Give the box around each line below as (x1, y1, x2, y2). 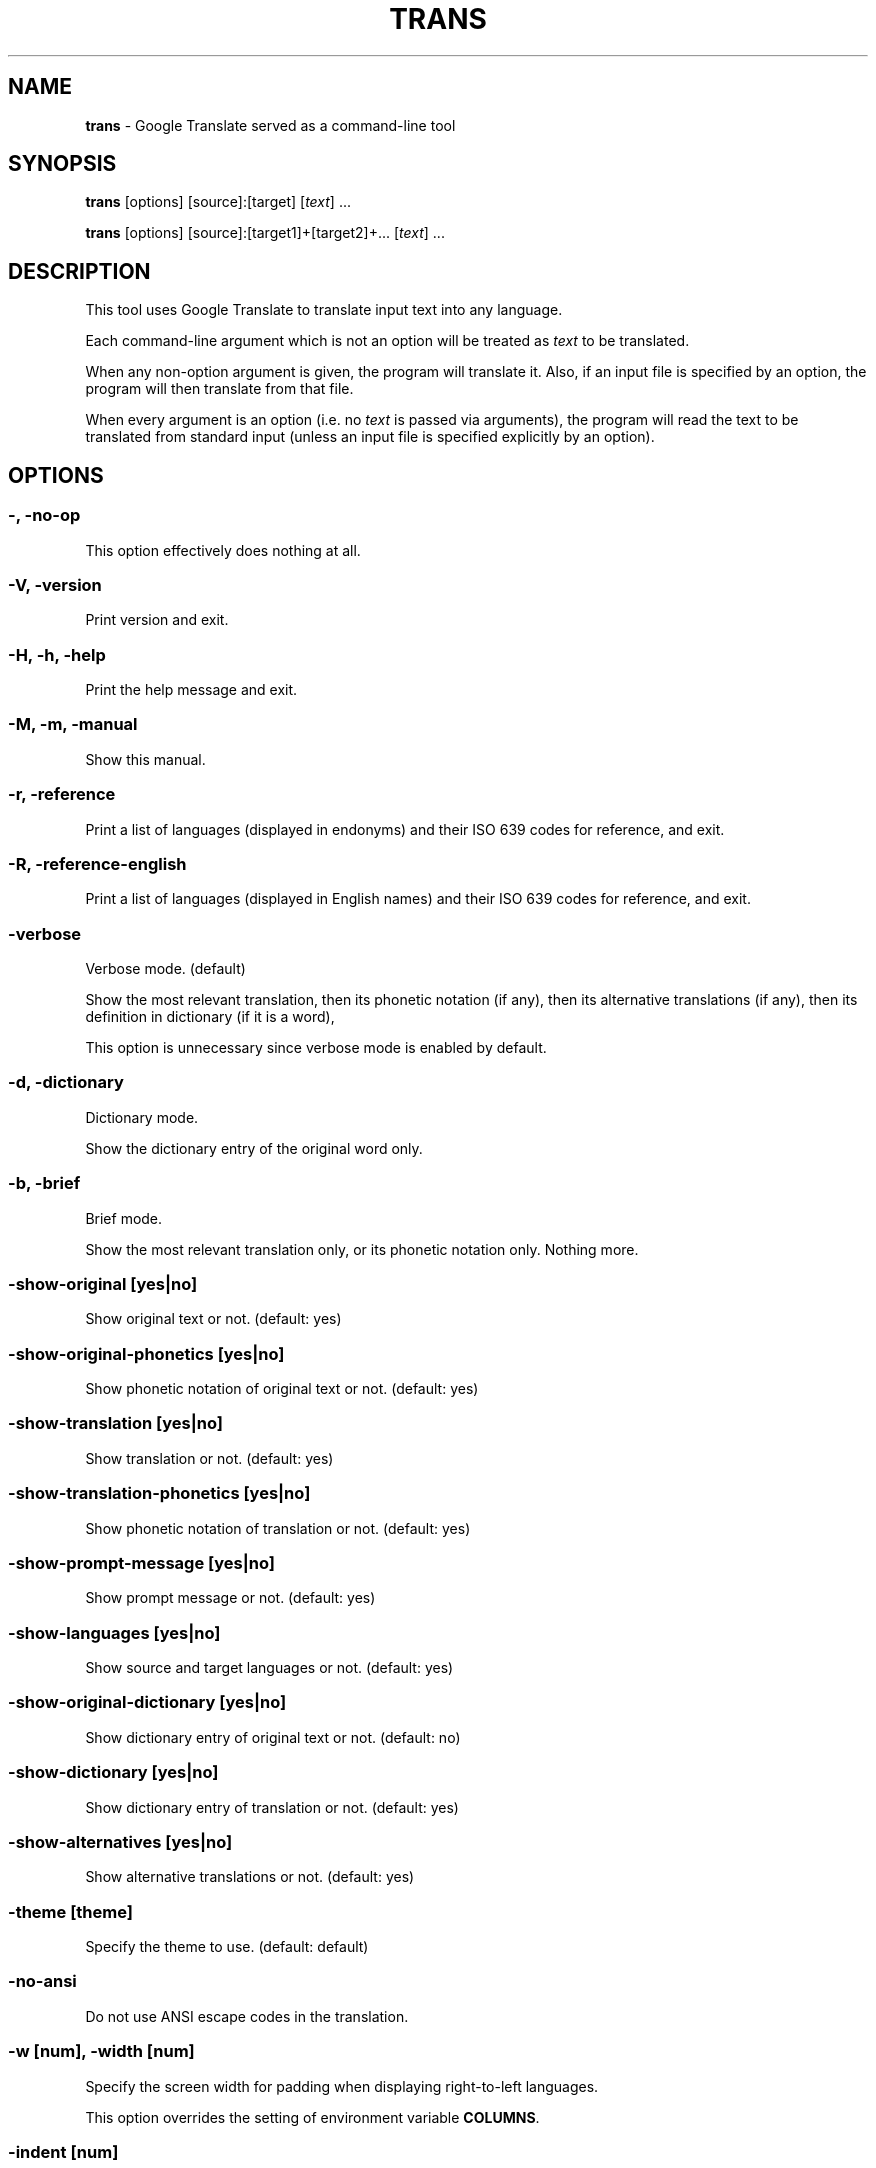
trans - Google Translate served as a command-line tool (85, 116, 456, 134)
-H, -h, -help (8, 644, 106, 665)
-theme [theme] (8, 1901, 133, 1922)
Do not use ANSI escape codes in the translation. (85, 2007, 409, 2025)
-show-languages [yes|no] (8, 1622, 221, 1643)
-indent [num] (8, 2141, 119, 2162)
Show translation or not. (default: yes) (85, 1449, 334, 1467)
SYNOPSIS (8, 151, 117, 177)
